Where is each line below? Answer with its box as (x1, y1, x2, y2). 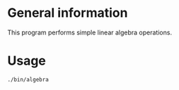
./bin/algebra (7, 76, 50, 83)
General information (7, 5, 128, 21)
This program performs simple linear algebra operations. (7, 28, 172, 37)
